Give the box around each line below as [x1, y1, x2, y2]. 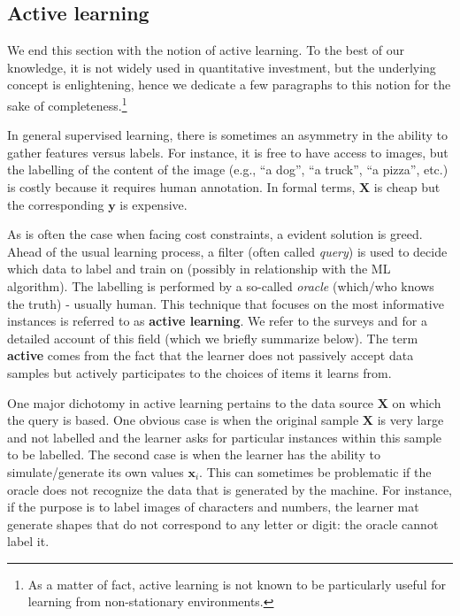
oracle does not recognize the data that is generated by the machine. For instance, [7, 480, 452, 498]
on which [392, 393, 441, 412]
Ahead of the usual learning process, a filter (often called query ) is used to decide [7, 242, 448, 260]
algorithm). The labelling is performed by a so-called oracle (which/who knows [7, 276, 434, 295]
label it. [7, 532, 50, 551]
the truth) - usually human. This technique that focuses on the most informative [7, 294, 444, 312]
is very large [377, 411, 444, 429]
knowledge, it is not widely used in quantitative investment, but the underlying [7, 58, 436, 76]
